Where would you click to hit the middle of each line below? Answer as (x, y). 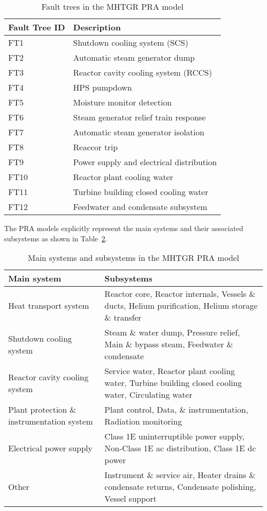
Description (97, 27)
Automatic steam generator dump (134, 57)
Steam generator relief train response (139, 117)
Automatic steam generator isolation (139, 132)
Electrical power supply (50, 448)
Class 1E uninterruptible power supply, (175, 436)
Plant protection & (42, 410)
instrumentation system (51, 421)
